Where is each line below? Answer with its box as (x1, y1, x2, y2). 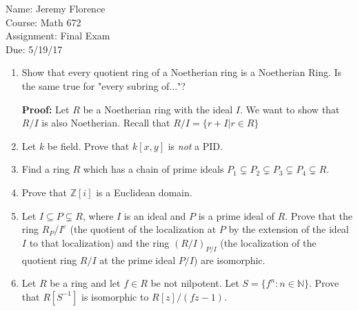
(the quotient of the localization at (70, 222, 217, 236)
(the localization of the (220, 235, 317, 249)
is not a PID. (168, 138, 223, 153)
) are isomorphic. (193, 252, 266, 267)
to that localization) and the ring (29, 235, 170, 249)
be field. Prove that (47, 138, 130, 153)
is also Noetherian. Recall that (41, 115, 170, 130)
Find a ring (21, 162, 70, 176)
